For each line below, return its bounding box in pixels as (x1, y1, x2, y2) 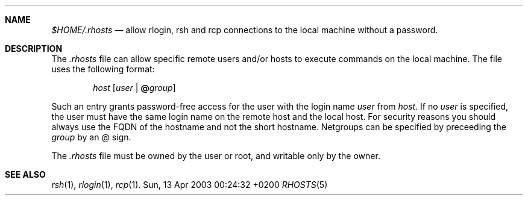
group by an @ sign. (51, 132, 131, 142)
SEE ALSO (5, 169, 46, 180)
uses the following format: (51, 64, 155, 74)
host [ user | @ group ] (93, 83, 176, 93)
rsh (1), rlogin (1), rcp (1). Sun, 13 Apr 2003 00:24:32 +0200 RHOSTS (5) (51, 180, 328, 190)
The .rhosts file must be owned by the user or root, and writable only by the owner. (51, 151, 380, 161)
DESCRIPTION (5, 43, 63, 54)
